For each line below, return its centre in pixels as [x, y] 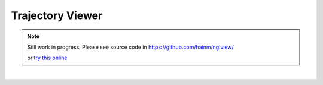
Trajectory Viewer [57, 15]
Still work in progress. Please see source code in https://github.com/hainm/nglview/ [131, 47]
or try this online [47, 58]
